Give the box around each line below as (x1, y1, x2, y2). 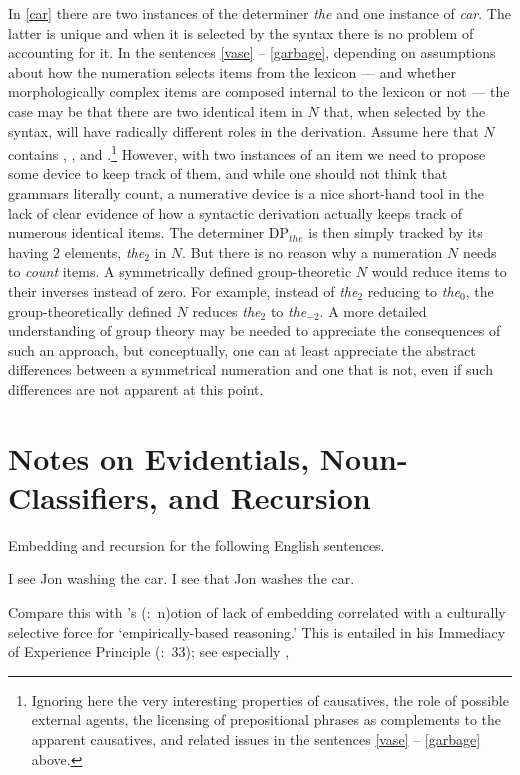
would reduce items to (371, 261, 507, 282)
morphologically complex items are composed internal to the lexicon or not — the (8, 81, 510, 102)
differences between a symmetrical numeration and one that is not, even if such (8, 359, 493, 380)
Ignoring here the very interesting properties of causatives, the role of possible (31, 689, 509, 710)
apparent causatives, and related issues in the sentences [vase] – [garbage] (31, 729, 481, 749)
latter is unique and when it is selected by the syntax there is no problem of (8, 22, 474, 43)
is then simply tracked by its (308, 222, 483, 243)
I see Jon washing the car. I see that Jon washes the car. (8, 568, 355, 589)
